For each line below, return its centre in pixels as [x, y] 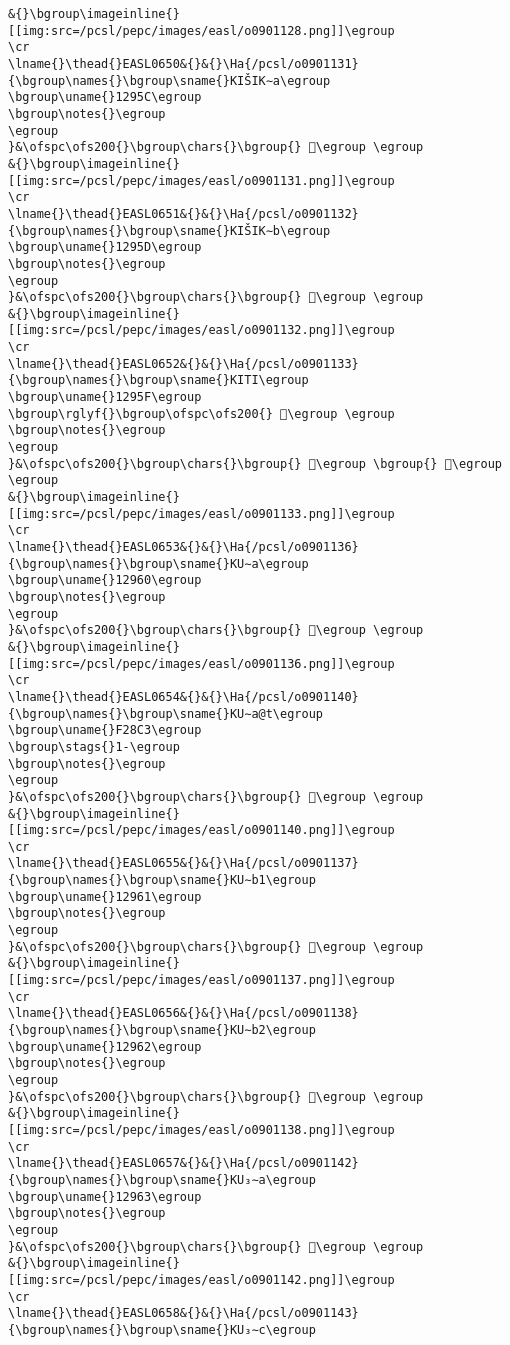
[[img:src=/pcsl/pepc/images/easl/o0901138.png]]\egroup [201, 1129]
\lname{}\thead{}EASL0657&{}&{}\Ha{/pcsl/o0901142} [183, 1163]
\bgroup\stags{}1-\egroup [94, 746]
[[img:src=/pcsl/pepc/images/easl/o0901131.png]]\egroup [201, 180]
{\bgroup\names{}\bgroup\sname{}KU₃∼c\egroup [162, 1329]
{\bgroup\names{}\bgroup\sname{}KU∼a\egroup [158, 563]
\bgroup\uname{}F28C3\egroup [105, 730]
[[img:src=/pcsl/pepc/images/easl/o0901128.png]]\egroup [201, 30]
